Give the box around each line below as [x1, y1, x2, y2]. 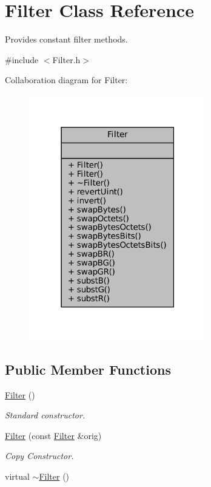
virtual [5, 469, 30, 482]
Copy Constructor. [5, 449, 74, 462]
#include [5, 53, 39, 66]
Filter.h [52, 53, 81, 66]
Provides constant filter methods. [5, 33, 128, 46]
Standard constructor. [5, 409, 85, 421]
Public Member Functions [5, 359, 171, 378]
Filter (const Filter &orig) [5, 429, 102, 441]
